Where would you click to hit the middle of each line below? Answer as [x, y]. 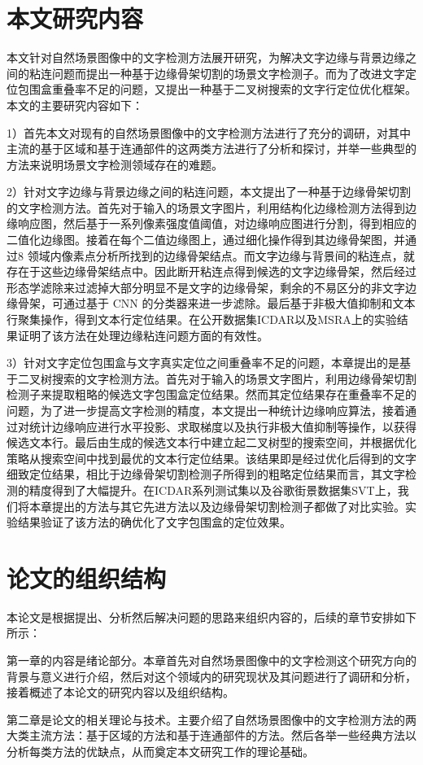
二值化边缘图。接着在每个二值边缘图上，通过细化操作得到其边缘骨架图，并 [206, 240]
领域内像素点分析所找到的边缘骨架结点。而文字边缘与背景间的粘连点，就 [221, 255]
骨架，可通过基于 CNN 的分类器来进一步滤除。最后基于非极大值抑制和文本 [216, 303]
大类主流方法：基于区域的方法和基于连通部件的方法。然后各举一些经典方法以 [211, 735]
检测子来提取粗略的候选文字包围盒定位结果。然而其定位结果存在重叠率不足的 [211, 394]
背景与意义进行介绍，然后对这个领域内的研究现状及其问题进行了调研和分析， [211, 676]
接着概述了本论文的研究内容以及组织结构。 [120, 692]
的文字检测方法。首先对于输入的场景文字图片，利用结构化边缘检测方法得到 [206, 207]
